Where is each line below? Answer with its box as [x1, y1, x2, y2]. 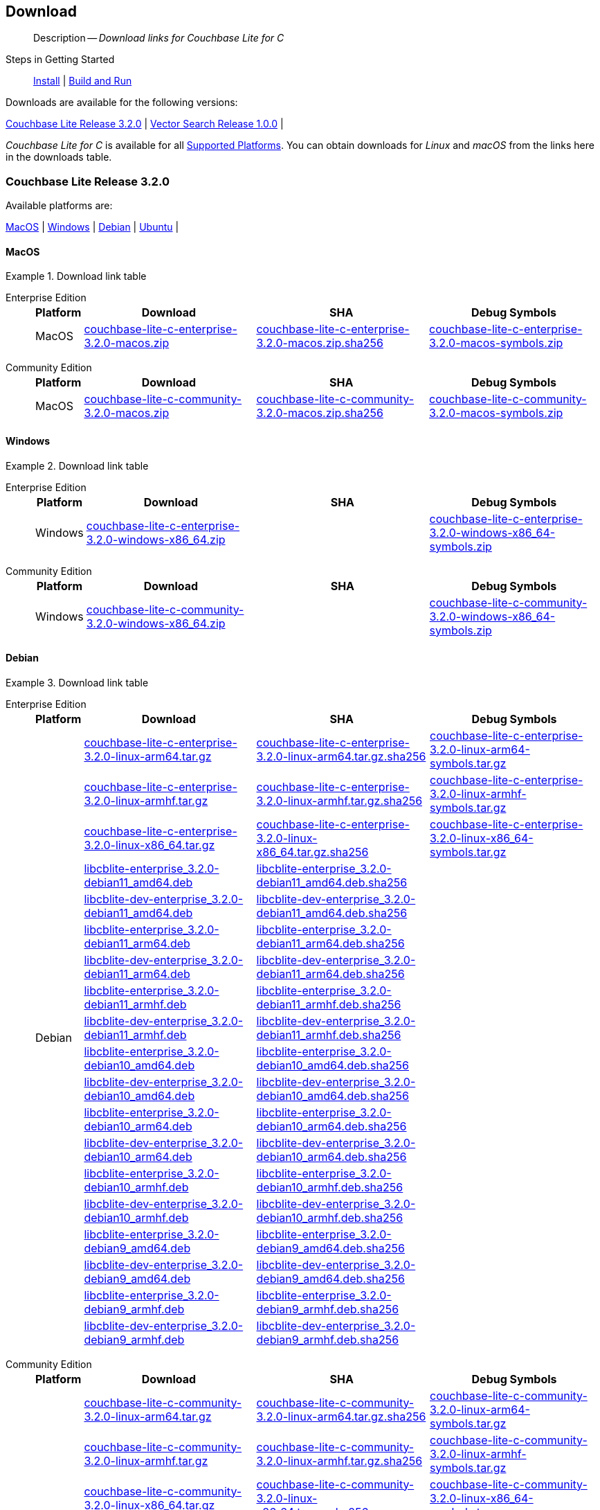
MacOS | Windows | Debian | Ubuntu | [6, 221, 179, 233]
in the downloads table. [6, 151, 112, 163]
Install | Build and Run [33, 75, 132, 87]
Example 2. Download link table [6, 459, 149, 472]
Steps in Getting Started [6, 53, 115, 66]
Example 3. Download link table [6, 676, 149, 689]
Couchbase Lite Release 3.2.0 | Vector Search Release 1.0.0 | [6, 118, 284, 130]
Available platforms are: [6, 199, 113, 212]
